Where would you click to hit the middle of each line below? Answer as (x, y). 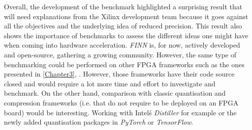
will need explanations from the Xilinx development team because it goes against (126, 16)
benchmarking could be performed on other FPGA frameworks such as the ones (124, 64)
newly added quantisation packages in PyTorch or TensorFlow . (99, 122)
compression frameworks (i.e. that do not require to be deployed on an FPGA (121, 102)
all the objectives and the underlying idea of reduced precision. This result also (123, 26)
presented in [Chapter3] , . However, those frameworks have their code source (119, 74)
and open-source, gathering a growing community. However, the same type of (120, 54)
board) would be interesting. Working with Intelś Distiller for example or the (120, 112)
